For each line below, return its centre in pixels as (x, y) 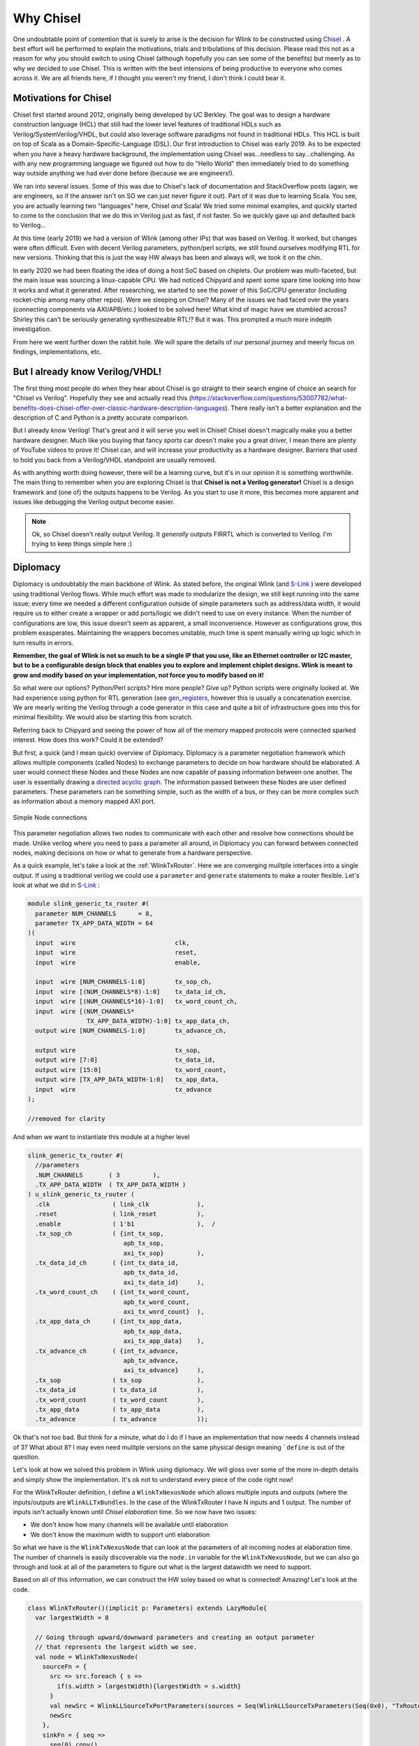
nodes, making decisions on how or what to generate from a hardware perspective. (133, 853)
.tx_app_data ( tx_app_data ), (120, 1409)
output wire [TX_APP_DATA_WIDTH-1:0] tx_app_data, (127, 1080)
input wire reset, (116, 953)
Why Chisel (47, 18)
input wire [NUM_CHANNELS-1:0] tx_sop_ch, (124, 982)
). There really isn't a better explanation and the (293, 408)
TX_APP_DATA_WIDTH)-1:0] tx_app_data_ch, (158, 1021)
